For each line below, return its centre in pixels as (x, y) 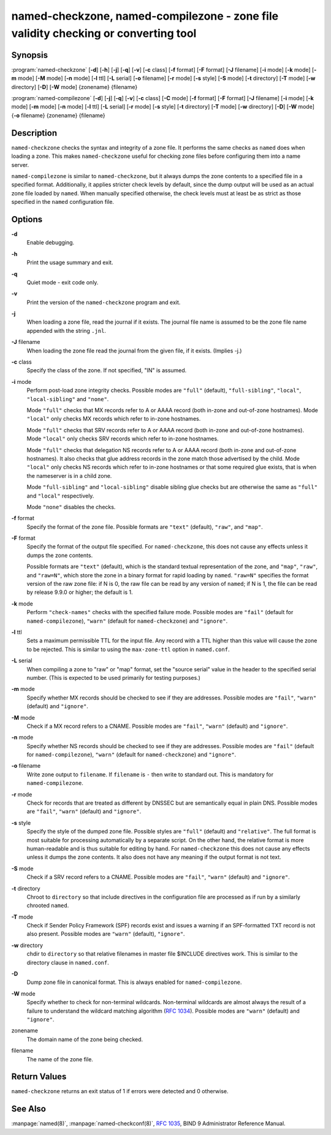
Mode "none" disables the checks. (71, 507)
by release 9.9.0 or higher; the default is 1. (80, 592)
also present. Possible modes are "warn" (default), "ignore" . (106, 934)
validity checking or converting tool (104, 33)
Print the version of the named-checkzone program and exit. (104, 302)
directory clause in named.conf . (68, 962)
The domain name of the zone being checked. (85, 1039)
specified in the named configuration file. (63, 202)
